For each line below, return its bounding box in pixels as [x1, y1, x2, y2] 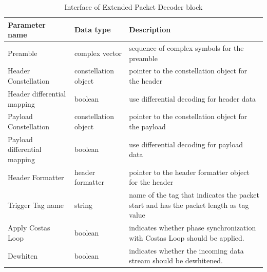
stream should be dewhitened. [129, 255, 223, 266]
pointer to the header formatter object [129, 166, 250, 177]
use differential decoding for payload [129, 139, 243, 149]
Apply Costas [8, 222, 50, 233]
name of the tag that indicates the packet [129, 189, 259, 200]
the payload [129, 121, 166, 131]
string [74, 199, 93, 210]
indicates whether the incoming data [129, 245, 244, 256]
